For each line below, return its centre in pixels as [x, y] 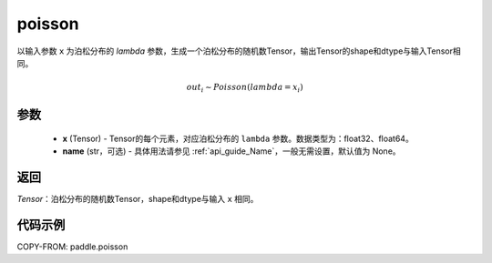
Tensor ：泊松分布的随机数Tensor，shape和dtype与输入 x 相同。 [138, 199]
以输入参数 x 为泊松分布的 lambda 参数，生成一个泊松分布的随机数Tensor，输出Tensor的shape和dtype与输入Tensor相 [239, 51]
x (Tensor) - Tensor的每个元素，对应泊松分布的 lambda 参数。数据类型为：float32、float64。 [238, 138]
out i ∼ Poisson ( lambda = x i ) [245, 88]
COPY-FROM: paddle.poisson [72, 247]
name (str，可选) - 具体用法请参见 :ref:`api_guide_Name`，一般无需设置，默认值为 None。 [231, 151]
